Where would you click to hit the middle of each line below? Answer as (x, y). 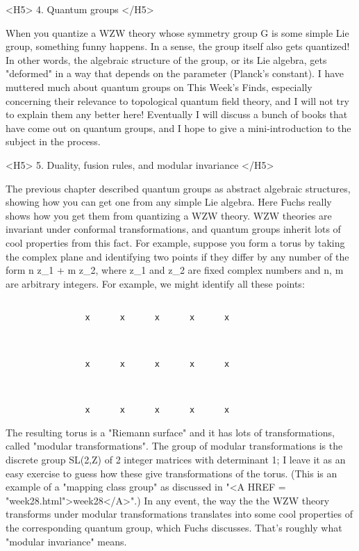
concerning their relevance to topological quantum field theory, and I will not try (177, 100)
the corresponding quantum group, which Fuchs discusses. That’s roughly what (174, 527)
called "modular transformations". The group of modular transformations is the (174, 446)
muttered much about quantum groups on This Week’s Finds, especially (159, 87)
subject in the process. (53, 141)
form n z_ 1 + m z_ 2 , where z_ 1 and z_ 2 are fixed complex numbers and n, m (175, 270)
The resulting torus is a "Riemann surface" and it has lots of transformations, (170, 432)
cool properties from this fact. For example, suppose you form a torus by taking (175, 242)
